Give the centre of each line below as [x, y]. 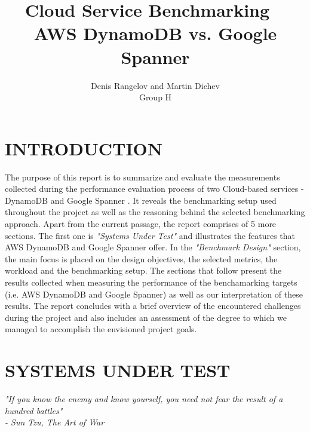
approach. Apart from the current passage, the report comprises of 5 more [141, 223]
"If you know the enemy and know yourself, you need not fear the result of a [144, 399]
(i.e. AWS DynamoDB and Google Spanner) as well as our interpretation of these [154, 294]
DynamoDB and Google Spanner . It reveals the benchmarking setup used [141, 200]
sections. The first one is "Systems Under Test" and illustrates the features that [150, 235]
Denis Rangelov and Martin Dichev [155, 85]
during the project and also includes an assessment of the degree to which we [146, 317]
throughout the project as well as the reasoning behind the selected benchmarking [155, 212]
